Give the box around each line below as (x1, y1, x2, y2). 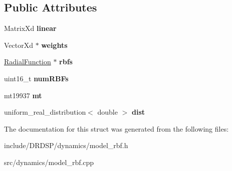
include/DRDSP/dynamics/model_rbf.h (4, 140, 128, 151)
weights (41, 39, 68, 50)
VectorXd (4, 39, 33, 50)
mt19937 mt (4, 90, 42, 100)
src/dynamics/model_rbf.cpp (4, 157, 94, 167)
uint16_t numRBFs (4, 73, 69, 83)
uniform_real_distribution (4, 107, 86, 117)
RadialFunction (4, 56, 51, 67)
